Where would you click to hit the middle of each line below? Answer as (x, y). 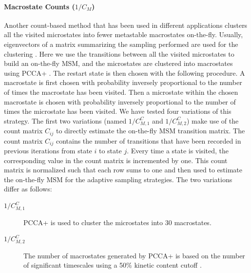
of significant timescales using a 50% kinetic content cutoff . (113, 265)
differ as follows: (28, 189)
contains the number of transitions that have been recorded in (148, 140)
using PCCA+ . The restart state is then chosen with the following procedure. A (125, 73)
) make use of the (212, 120)
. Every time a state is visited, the (178, 151)
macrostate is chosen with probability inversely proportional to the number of (120, 101)
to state (110, 151)
